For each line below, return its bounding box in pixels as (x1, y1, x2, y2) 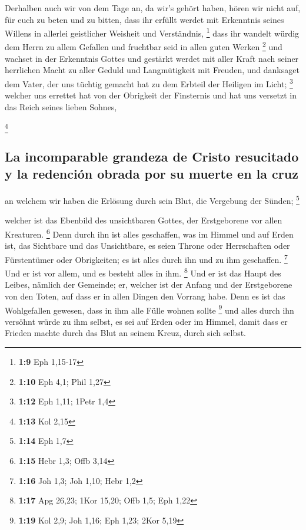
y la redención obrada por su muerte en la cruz (5, 164, 298, 183)
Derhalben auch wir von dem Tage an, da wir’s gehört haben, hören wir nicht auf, (5, 2, 301, 14)
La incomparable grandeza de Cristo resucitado (5, 147, 299, 166)
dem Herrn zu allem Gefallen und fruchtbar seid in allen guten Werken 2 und (5, 39, 282, 53)
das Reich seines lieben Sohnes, (5, 100, 117, 113)
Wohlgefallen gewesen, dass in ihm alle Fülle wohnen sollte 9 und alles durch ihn (5, 302, 294, 316)
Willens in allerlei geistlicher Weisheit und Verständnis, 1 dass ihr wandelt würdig (5, 25, 300, 39)
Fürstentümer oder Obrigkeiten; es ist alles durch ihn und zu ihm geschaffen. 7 (5, 251, 288, 265)
